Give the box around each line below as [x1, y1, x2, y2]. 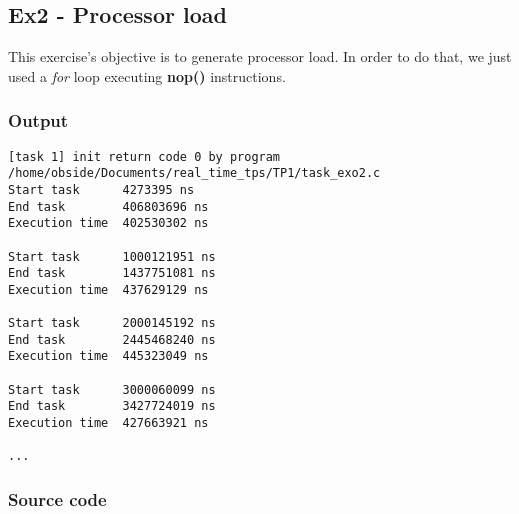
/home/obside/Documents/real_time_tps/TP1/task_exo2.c [8, 166, 381, 181]
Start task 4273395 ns [8, 182, 195, 197]
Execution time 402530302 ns [8, 216, 209, 231]
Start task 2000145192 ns [8, 316, 216, 331]
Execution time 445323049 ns [8, 349, 209, 364]
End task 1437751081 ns [8, 266, 216, 281]
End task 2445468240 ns [8, 332, 216, 347]
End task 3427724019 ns [8, 399, 216, 414]
